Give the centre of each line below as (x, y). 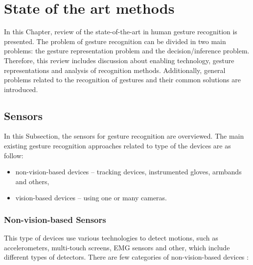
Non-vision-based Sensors (55, 219)
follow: (14, 155)
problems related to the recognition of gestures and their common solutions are (122, 80)
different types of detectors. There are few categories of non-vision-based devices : (126, 257)
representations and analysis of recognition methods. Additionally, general (115, 70)
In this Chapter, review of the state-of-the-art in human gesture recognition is (121, 32)
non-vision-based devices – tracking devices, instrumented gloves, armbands (128, 172)
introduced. (21, 89)
